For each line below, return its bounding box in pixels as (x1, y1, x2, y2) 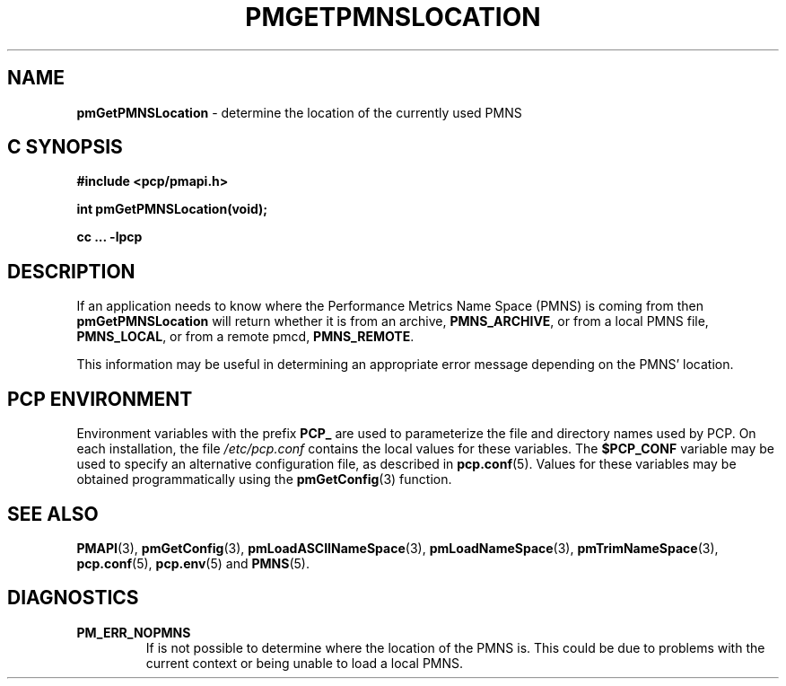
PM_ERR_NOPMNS (76, 624, 191, 640)
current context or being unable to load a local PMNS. (145, 655, 464, 671)
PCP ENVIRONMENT (7, 387, 193, 410)
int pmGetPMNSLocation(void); (76, 201, 268, 217)
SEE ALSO (7, 502, 99, 525)
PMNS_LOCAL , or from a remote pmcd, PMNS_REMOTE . (76, 329, 415, 345)
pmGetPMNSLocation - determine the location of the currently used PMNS (76, 104, 522, 120)
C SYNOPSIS (7, 136, 123, 159)
